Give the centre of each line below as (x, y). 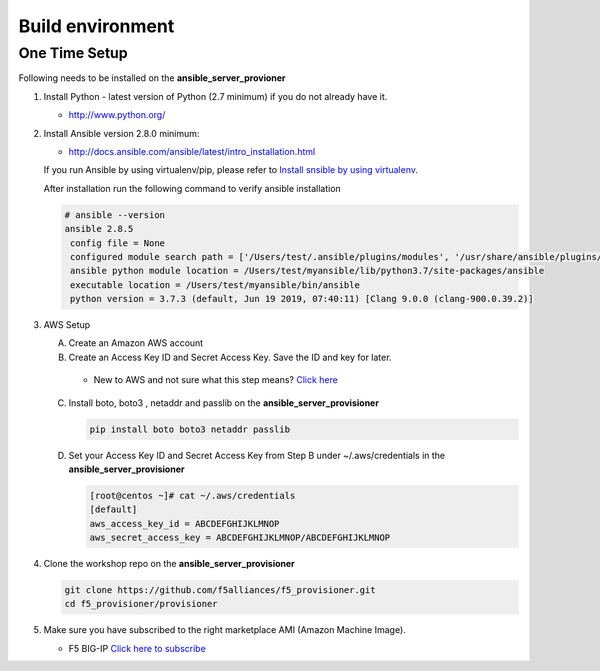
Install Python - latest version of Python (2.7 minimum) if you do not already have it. (215, 96)
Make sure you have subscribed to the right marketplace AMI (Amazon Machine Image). (225, 630)
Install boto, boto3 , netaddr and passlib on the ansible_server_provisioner (224, 402)
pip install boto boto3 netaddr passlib (189, 429)
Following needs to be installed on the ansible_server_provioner (152, 78)
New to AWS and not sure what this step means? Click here (216, 380)
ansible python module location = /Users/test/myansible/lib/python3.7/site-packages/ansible (307, 271)
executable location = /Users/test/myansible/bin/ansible (215, 284)
